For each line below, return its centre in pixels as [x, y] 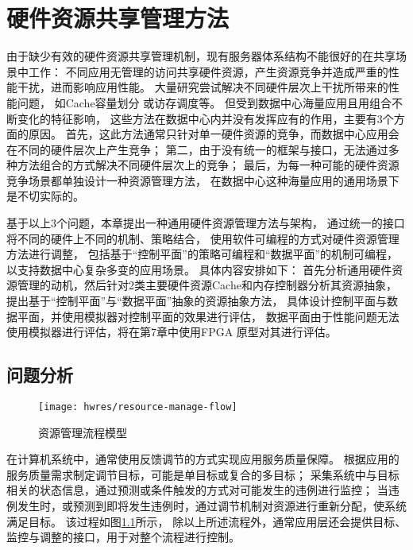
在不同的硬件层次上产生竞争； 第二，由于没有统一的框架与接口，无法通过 [197, 149]
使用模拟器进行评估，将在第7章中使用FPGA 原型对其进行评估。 [172, 332]
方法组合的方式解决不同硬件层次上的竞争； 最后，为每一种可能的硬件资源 [208, 165]
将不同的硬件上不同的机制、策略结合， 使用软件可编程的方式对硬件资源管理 [203, 238]
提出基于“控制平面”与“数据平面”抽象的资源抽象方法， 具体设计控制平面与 [197, 301]
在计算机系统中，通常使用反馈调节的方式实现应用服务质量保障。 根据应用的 [203, 459]
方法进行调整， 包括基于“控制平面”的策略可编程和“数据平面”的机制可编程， [203, 254]
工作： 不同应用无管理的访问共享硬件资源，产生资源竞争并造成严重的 [208, 71]
